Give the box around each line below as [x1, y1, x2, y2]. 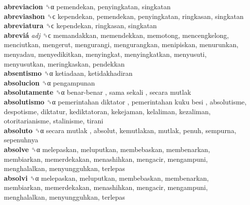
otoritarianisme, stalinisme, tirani [4, 116, 104, 126]
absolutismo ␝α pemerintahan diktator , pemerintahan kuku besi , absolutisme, [4, 96, 247, 106]
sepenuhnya [4, 135, 38, 145]
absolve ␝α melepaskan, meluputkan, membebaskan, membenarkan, [4, 144, 210, 154]
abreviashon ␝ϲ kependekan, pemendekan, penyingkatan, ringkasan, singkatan [4, 11, 244, 21]
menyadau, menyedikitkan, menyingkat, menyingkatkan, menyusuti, [4, 49, 207, 59]
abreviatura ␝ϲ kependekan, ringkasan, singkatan [4, 20, 157, 31]
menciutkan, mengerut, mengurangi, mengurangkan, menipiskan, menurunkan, [4, 39, 239, 50]
